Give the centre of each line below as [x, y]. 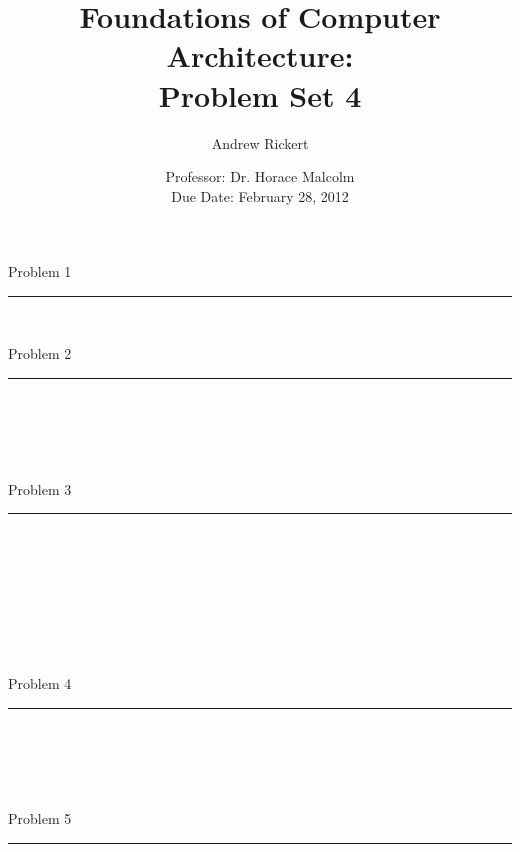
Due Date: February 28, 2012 [260, 195]
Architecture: [260, 55]
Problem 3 [40, 488]
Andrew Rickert [260, 142]
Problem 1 [40, 271]
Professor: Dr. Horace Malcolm [260, 176]
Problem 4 [40, 683]
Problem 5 [40, 818]
